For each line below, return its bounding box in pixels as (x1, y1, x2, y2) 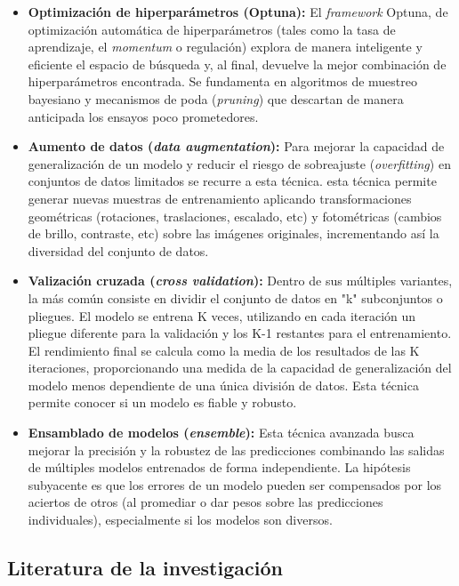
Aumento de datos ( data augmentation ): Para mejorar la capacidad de (28, 137, 445, 156)
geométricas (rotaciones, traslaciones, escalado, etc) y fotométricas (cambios (28, 206, 442, 225)
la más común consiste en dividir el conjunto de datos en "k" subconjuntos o (28, 288, 443, 307)
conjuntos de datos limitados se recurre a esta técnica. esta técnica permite (28, 172, 437, 190)
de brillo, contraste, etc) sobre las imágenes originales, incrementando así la (28, 224, 439, 243)
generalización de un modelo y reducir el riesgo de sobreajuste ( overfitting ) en (28, 154, 451, 173)
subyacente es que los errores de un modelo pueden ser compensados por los (28, 475, 442, 494)
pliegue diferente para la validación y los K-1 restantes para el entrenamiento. (28, 324, 452, 342)
